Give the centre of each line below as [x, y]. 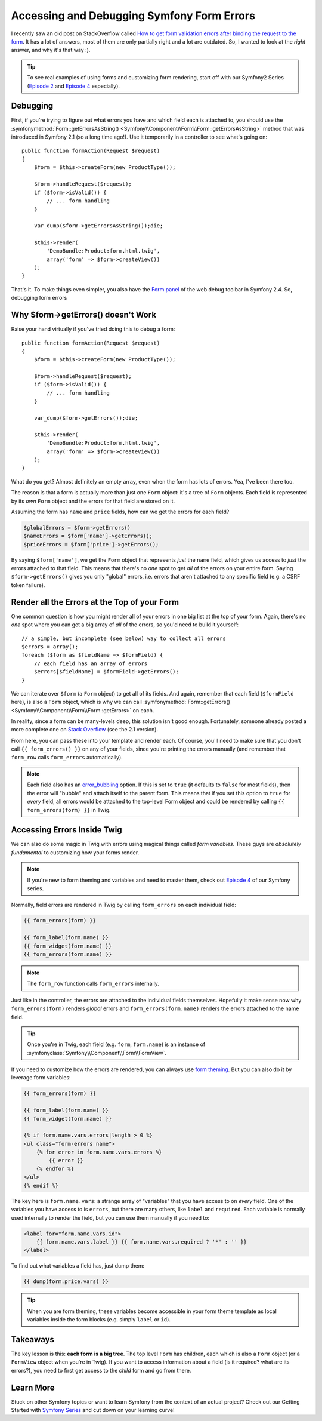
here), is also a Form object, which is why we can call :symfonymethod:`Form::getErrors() [121, 702]
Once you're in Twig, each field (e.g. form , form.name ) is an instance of [116, 1044]
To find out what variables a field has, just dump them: [78, 1266]
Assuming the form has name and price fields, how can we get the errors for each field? [120, 512]
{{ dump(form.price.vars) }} [66, 1282]
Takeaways [33, 1340]
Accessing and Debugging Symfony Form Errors [133, 16]
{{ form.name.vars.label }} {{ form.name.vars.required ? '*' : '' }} [142, 1242]
